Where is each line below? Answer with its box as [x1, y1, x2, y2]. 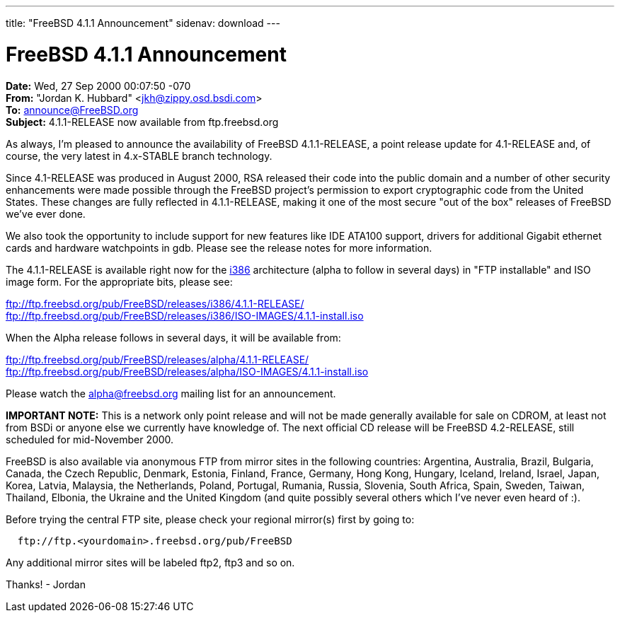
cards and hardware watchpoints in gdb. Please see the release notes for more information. [6, 241, 432, 254]
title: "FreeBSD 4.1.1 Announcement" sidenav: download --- [6, 17, 280, 29]
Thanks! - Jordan [6, 578, 86, 590]
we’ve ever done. [6, 207, 86, 220]
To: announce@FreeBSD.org [6, 103, 139, 116]
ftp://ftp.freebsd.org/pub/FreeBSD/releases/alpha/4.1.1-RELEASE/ [6, 353, 309, 366]
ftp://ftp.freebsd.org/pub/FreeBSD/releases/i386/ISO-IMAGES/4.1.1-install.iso [6, 309, 364, 322]
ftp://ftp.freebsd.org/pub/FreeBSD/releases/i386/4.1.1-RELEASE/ [6, 297, 304, 310]
